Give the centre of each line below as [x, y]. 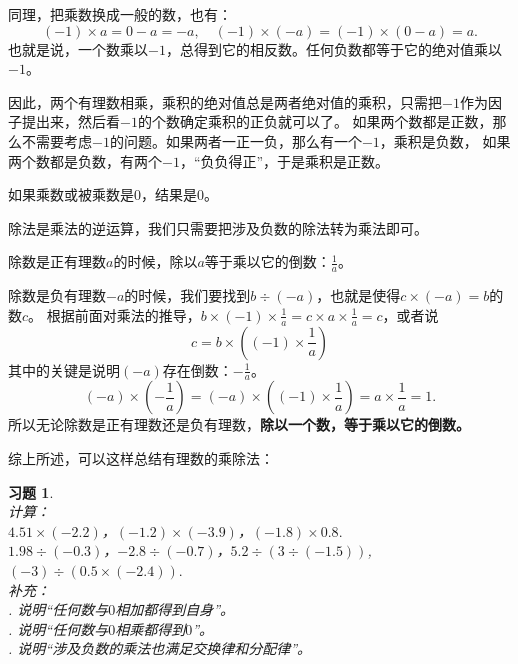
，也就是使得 [358, 295]
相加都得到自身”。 [175, 609]
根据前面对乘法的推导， [123, 314]
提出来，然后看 [70, 121]
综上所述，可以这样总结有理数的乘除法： [141, 458]
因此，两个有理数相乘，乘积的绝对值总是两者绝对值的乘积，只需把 [225, 101]
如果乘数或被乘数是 [71, 194]
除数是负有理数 [57, 295]
